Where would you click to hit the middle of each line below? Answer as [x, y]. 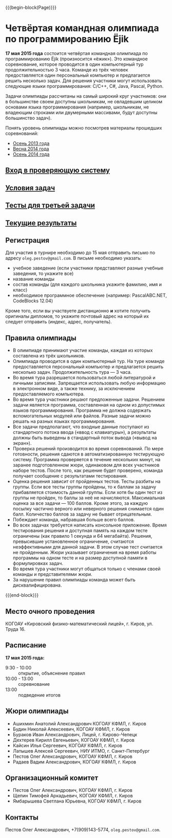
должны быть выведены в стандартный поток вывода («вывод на [85, 438]
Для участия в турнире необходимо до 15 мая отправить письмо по [80, 253]
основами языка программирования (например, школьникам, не [77, 107]
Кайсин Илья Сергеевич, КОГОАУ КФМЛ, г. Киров [67, 745]
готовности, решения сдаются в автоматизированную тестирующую [89, 454]
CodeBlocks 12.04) [33, 301]
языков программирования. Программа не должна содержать [82, 410]
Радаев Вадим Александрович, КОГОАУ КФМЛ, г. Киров [74, 762]
